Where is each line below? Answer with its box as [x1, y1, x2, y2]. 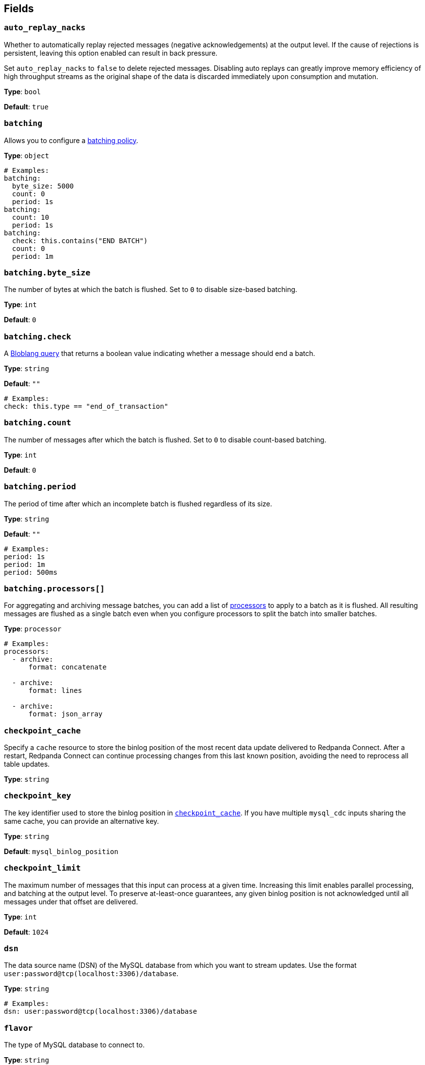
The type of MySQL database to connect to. [4, 1041, 145, 1049]
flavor [4, 1023, 33, 1033]
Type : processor [4, 625, 61, 633]
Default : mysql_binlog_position [4, 847, 118, 856]
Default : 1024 [4, 927, 49, 936]
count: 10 [12, 213, 49, 221]
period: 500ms [4, 568, 58, 576]
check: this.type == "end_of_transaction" [4, 402, 169, 411]
